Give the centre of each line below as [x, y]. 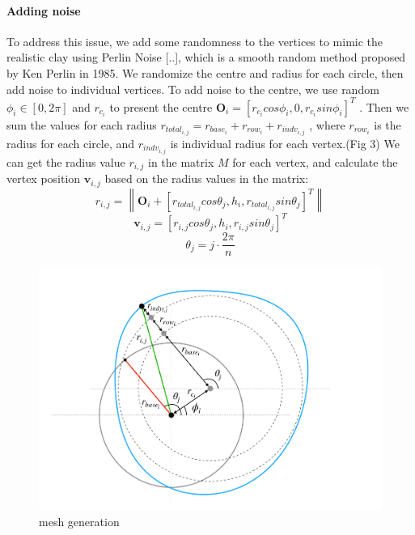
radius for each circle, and [71, 143]
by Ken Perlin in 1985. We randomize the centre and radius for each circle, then [205, 72]
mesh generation [79, 521]
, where [327, 124]
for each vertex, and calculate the [315, 161]
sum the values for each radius [82, 124]
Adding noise [44, 10]
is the [387, 124]
